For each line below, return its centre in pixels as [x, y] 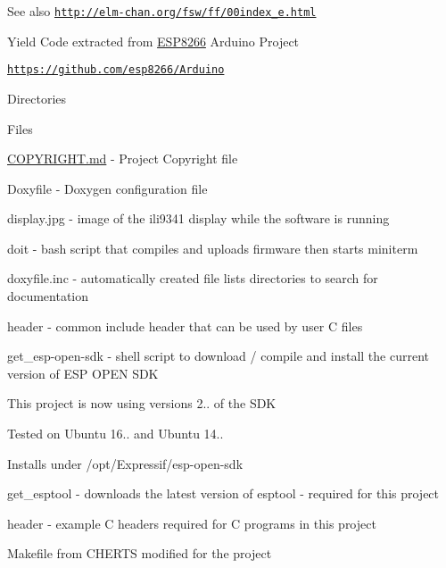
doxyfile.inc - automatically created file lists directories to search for [193, 278]
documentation [48, 296]
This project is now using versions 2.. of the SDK [142, 403]
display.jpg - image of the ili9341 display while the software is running [198, 218]
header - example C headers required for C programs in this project [192, 523]
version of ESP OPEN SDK [83, 373]
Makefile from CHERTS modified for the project [140, 553]
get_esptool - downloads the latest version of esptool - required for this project [223, 493]
